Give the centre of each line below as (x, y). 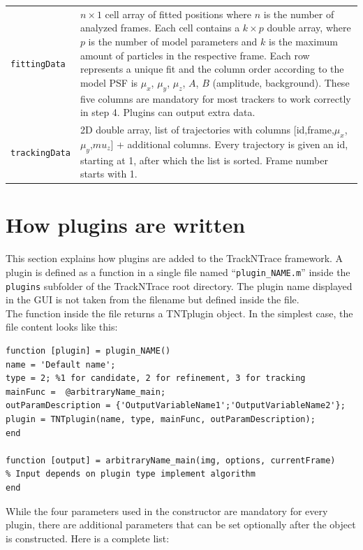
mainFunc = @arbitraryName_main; (86, 392)
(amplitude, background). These (281, 82)
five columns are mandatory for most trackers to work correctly (215, 98)
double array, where (309, 28)
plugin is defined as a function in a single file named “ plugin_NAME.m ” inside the (178, 272)
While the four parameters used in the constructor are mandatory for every (167, 511)
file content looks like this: (62, 327)
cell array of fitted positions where (178, 14)
